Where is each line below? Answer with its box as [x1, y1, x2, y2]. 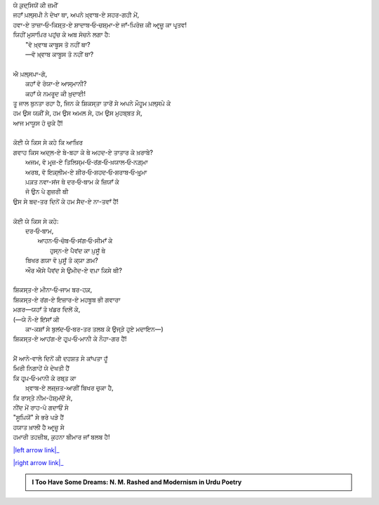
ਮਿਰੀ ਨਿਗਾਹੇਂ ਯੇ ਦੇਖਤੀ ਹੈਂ [13, 364, 70, 372]
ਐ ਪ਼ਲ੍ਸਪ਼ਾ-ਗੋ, [13, 69, 48, 78]
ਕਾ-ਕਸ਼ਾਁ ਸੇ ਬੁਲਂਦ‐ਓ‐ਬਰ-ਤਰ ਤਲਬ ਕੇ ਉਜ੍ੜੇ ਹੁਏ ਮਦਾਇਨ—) [25, 325, 164, 333]
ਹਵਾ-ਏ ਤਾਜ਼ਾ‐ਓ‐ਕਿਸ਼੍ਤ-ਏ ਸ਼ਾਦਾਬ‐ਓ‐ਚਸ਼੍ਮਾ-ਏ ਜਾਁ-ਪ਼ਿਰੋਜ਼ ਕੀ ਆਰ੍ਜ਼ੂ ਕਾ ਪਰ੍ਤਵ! [13, 20, 187, 29]
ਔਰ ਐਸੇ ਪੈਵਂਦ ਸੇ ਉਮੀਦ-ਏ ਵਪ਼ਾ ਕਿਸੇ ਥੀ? [25, 266, 123, 274]
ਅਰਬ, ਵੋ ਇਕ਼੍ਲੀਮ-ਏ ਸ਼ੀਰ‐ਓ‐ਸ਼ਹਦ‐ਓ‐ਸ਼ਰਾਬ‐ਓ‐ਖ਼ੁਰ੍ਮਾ [25, 168, 147, 176]
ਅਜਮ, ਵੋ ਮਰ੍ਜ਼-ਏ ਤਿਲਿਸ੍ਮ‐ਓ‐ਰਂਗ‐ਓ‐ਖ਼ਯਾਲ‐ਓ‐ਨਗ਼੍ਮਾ [25, 158, 148, 166]
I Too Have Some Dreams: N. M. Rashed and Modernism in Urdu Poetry [32, 478, 242, 487]
